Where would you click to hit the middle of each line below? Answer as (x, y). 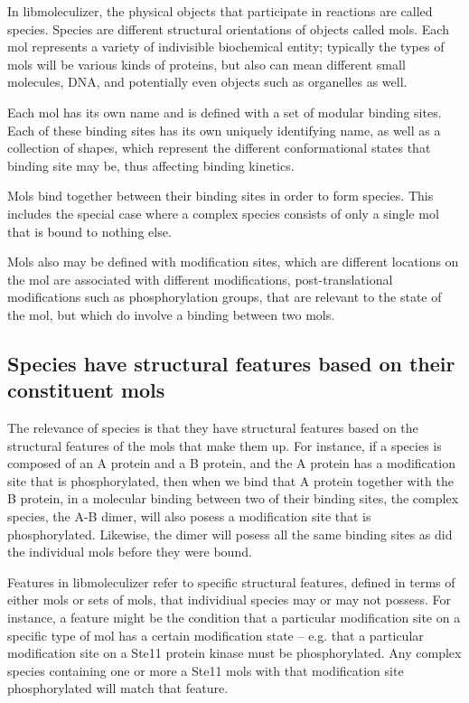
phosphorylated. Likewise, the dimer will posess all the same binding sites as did (230, 534)
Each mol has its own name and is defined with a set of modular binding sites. (225, 112)
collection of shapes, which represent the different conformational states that (219, 148)
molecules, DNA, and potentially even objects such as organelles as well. (207, 82)
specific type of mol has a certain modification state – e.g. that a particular (216, 635)
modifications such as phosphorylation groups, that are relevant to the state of (225, 297)
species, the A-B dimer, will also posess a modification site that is (189, 516)
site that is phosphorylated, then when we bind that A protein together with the (230, 480)
